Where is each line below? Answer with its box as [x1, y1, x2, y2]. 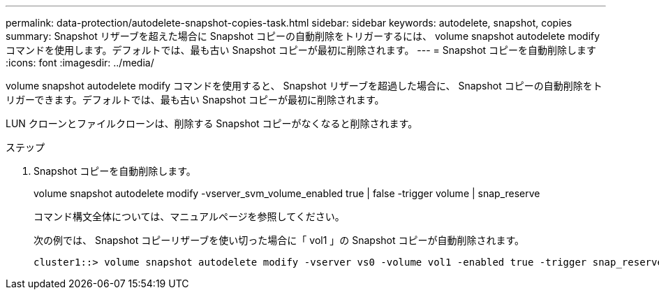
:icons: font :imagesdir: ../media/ [6, 57, 154, 69]
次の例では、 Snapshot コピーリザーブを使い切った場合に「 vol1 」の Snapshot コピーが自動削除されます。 [34, 234, 525, 246]
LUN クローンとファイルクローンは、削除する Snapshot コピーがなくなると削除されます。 [6, 117, 418, 129]
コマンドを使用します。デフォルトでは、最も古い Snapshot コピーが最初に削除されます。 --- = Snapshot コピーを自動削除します [6, 44, 597, 56]
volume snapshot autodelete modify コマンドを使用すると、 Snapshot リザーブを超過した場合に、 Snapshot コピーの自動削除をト [6, 80, 602, 92]
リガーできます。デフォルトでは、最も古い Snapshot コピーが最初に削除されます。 [6, 94, 385, 106]
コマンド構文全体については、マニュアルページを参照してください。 [34, 210, 345, 222]
